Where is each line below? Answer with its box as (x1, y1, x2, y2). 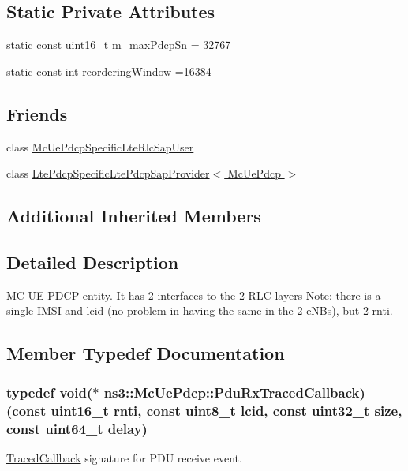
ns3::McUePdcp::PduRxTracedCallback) (103, 382, 365, 402)
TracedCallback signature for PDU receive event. (6, 449, 242, 465)
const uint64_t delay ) (6, 418, 148, 438)
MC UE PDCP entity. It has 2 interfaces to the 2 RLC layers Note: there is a (6, 286, 381, 303)
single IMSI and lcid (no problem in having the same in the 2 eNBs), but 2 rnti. (6, 302, 393, 319)
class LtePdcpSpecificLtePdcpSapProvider (6, 165, 210, 181)
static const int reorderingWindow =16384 (6, 62, 211, 79)
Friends (6, 101, 68, 125)
